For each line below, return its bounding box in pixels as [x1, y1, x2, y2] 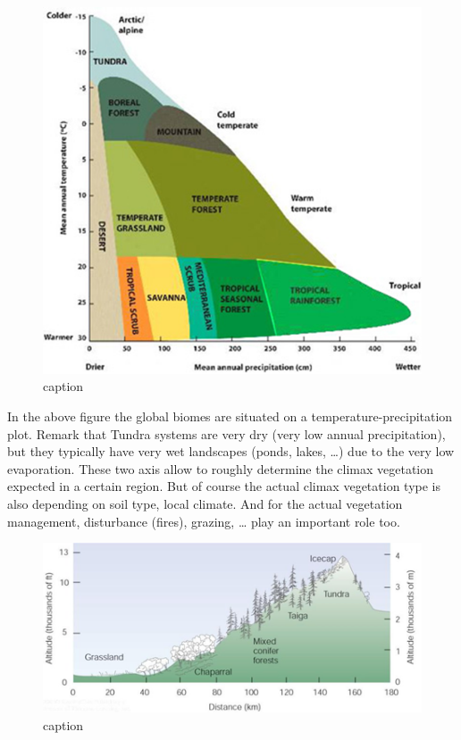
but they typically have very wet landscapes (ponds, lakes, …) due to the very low [7, 442, 455, 461]
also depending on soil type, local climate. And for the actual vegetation [7, 495, 403, 512]
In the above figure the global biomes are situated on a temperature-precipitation [7, 407, 453, 426]
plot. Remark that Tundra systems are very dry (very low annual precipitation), [7, 424, 446, 443]
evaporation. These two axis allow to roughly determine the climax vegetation [7, 459, 434, 478]
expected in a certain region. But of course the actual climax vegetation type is [7, 477, 440, 495]
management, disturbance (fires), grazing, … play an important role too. [7, 511, 400, 530]
